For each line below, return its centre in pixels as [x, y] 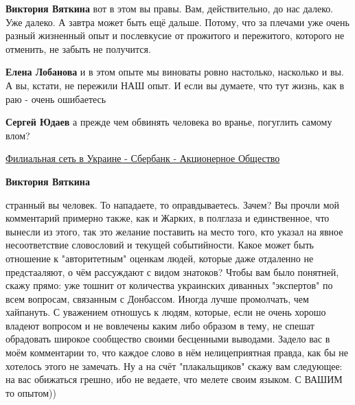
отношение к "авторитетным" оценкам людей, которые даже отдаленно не [160, 258]
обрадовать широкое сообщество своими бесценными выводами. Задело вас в [168, 339]
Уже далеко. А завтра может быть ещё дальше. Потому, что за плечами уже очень [177, 22]
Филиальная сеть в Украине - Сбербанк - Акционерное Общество [143, 158]
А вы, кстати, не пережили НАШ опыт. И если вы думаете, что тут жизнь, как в [175, 85]
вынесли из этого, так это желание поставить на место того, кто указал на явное [174, 231]
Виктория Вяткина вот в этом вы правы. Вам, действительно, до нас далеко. [170, 8]
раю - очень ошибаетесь [56, 99]
